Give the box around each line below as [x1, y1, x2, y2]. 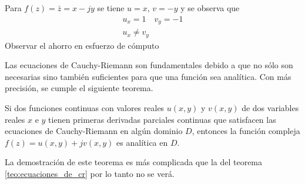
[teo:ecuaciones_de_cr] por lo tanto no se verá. [5, 167, 175, 179]
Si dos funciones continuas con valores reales [5, 101, 165, 113]
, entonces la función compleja [192, 125, 300, 137]
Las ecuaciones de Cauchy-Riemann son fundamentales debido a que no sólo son [5, 59, 293, 71]
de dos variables [242, 101, 299, 113]
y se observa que [180, 2, 240, 14]
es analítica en [116, 136, 168, 148]
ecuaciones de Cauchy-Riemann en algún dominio [5, 125, 183, 137]
